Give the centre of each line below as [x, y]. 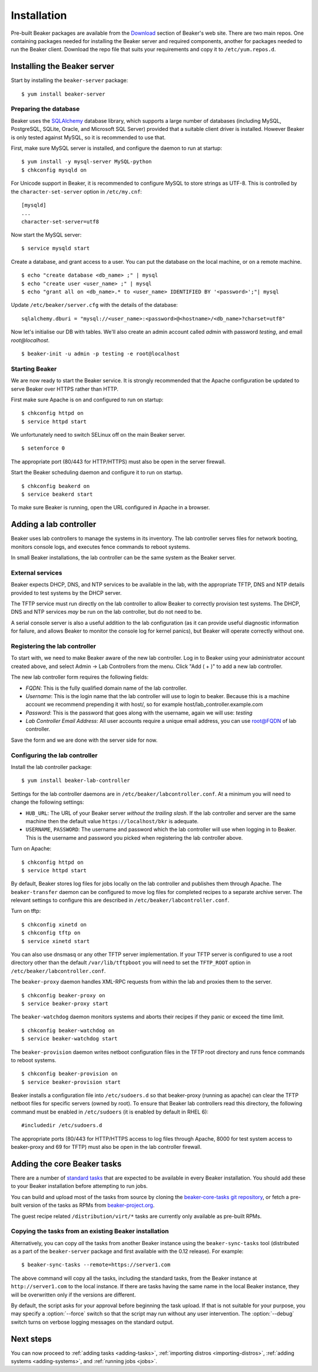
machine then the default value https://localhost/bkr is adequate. [112, 821]
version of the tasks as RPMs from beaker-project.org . [89, 1205]
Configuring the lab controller [54, 755]
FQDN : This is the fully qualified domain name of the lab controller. [106, 688]
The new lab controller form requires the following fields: [80, 677]
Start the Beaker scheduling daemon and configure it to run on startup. [97, 473]
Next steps [31, 1339]
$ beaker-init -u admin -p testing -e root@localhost [100, 353]
